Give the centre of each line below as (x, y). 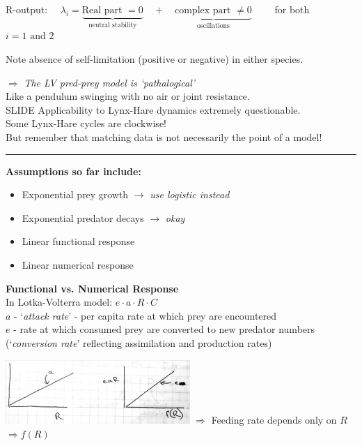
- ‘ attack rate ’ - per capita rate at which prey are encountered (145, 315)
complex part (203, 10)
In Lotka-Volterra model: (59, 302)
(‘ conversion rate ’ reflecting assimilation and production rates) (139, 342)
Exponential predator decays (83, 217)
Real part (102, 10)
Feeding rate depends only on (274, 419)
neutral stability (113, 25)
